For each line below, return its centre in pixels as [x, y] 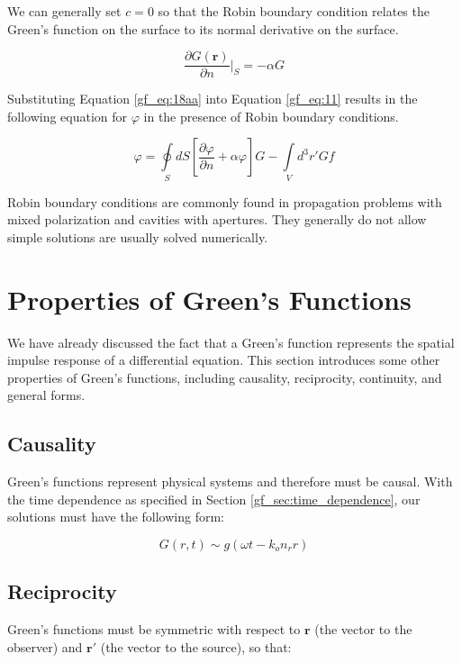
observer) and [45, 646]
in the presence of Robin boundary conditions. [271, 116]
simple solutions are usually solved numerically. [138, 236]
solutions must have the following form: [116, 517]
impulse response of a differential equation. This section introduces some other [224, 360]
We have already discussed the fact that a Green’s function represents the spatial [231, 342]
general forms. [46, 395]
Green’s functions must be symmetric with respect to [154, 629]
